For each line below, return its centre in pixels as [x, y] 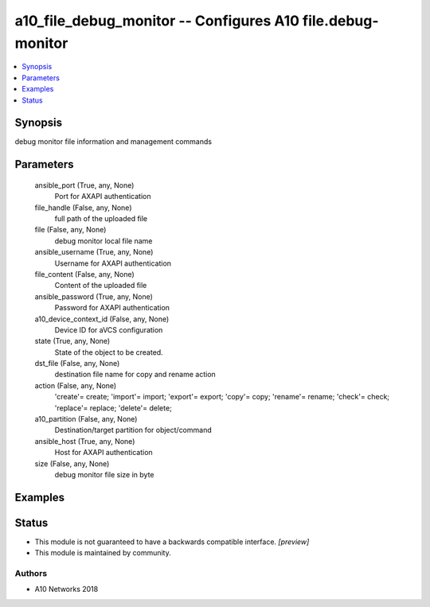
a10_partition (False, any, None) [86, 419]
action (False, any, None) [76, 385]
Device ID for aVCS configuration [109, 329]
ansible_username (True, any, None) [94, 252]
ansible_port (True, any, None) [84, 185]
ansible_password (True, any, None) [94, 296]
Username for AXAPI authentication [113, 263]
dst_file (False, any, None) [77, 364]
